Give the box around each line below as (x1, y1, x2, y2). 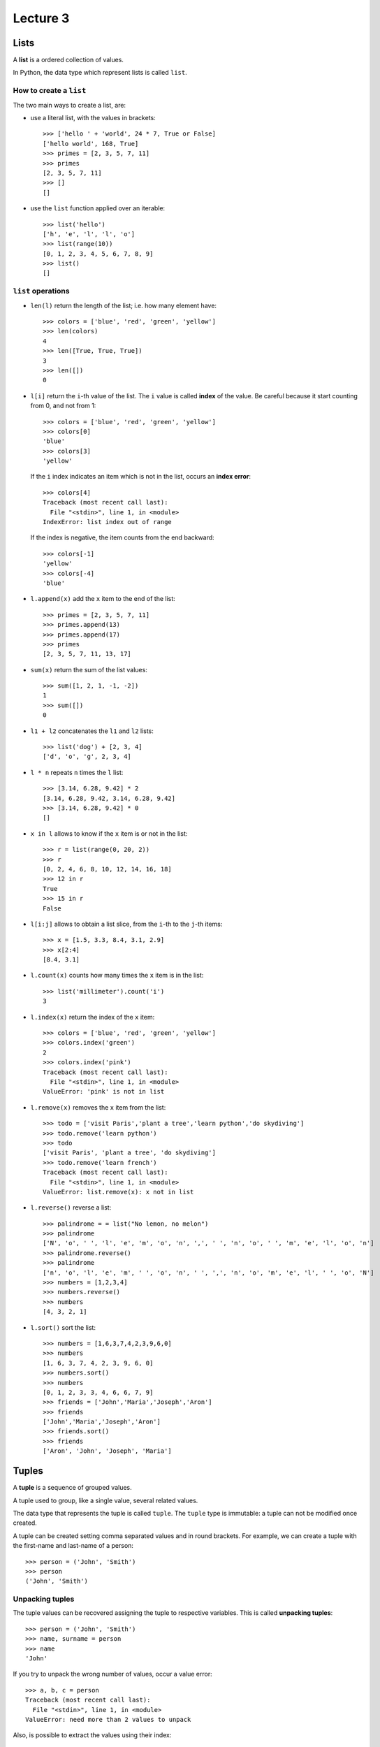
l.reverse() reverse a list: (30, 1203, 112, 1212)
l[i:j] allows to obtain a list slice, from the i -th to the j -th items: (30, 920, 223, 928)
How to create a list (13, 86, 87, 96)
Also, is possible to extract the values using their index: (13, 1731, 172, 1739)
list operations (13, 287, 70, 296)
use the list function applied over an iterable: (30, 204, 166, 212)
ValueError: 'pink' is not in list (43, 1087, 165, 1096)
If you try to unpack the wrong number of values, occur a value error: (13, 1670, 212, 1679)
